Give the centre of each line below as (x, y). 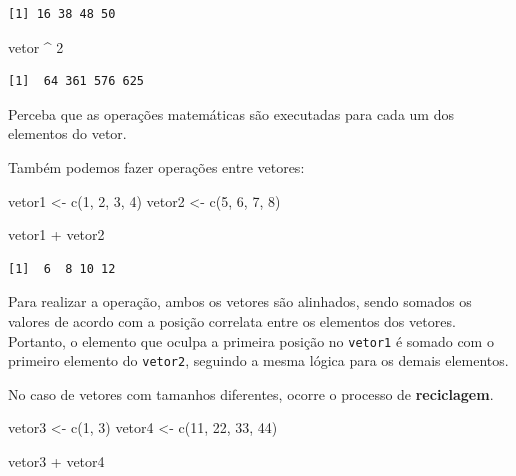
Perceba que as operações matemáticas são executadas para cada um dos (231, 113)
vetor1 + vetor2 (56, 234)
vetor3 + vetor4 (56, 461)
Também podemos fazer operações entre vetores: (156, 166)
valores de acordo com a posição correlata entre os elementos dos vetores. (232, 320)
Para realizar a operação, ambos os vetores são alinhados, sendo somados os (240, 301)
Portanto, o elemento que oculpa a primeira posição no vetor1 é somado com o (251, 340)
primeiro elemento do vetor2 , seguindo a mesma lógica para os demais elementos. (258, 360)
